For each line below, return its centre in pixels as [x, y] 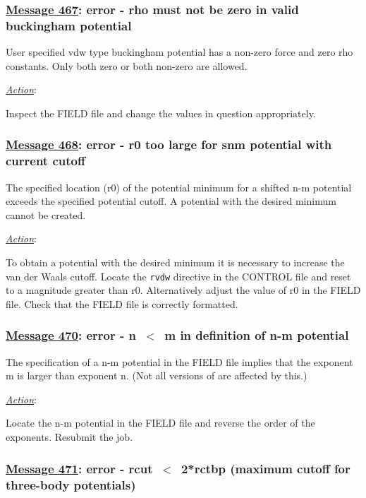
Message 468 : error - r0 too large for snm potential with [169, 144]
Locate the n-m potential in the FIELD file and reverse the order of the [160, 423]
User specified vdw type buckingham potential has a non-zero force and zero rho [179, 52]
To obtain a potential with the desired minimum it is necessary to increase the [175, 262]
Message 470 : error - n [71, 335]
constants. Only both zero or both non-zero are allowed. [127, 65]
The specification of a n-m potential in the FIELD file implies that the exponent [179, 361]
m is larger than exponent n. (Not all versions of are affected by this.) [157, 375]
